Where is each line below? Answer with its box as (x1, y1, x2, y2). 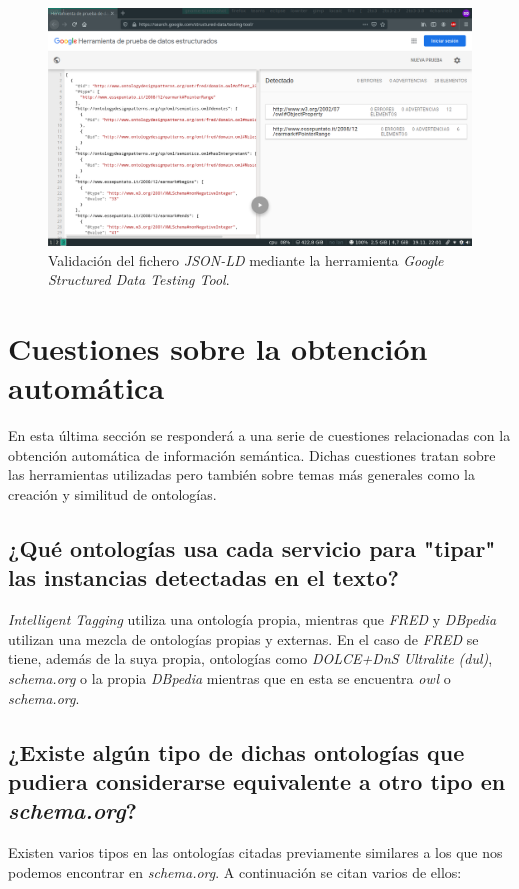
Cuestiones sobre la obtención (8, 328, 428, 369)
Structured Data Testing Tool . (48, 269, 230, 290)
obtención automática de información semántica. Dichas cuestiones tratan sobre (8, 444, 496, 465)
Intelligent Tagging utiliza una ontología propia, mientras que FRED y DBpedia (8, 609, 497, 630)
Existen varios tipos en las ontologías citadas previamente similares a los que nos (8, 842, 503, 863)
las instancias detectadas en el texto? (8, 562, 399, 593)
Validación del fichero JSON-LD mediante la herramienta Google (48, 249, 444, 270)
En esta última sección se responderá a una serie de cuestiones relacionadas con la (8, 425, 511, 446)
